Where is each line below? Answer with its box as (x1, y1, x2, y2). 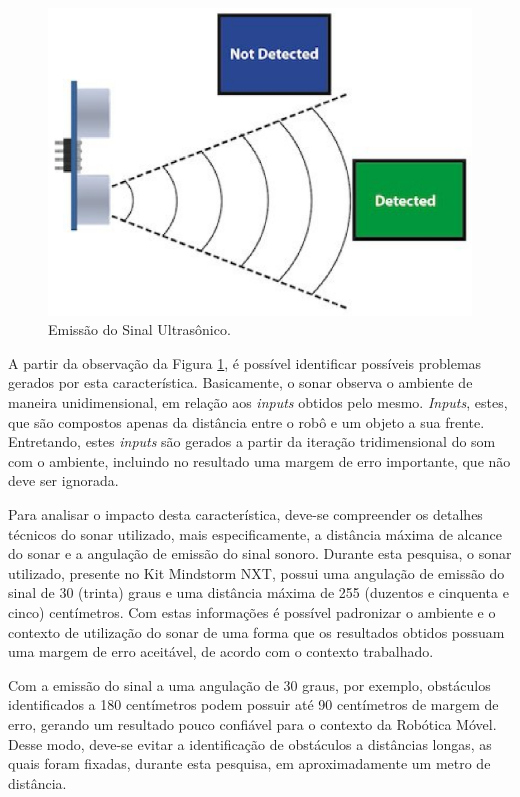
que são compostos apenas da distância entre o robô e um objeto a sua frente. (8, 411, 485, 432)
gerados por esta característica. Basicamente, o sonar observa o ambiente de (8, 372, 473, 393)
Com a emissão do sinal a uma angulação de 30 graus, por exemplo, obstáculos (8, 674, 491, 695)
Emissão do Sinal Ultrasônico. (48, 319, 231, 340)
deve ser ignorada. (8, 470, 119, 491)
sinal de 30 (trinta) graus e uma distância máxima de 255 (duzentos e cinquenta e (8, 582, 509, 603)
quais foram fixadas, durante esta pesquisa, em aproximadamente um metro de (8, 753, 491, 774)
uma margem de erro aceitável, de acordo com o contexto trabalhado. (8, 641, 434, 662)
